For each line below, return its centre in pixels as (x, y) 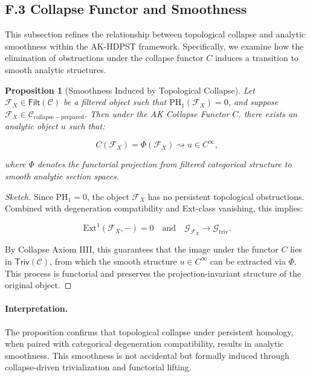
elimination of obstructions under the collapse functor (104, 58)
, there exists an (268, 113)
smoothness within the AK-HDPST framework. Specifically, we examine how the (154, 46)
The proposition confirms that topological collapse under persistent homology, (149, 331)
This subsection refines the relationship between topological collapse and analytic (155, 34)
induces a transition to (257, 58)
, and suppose (253, 102)
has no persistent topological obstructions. (226, 196)
